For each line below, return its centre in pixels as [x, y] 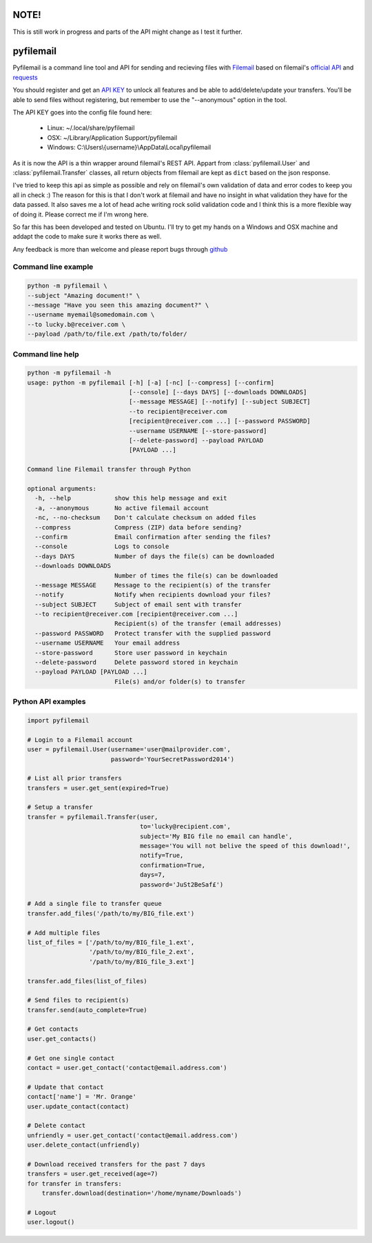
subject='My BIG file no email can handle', [216, 836]
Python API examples [49, 702]
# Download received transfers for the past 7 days [116, 1164]
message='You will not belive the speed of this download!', [245, 846]
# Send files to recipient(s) [78, 1000]
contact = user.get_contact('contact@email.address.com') [127, 1068]
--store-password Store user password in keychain [131, 653]
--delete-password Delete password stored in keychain [136, 663]
